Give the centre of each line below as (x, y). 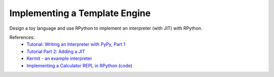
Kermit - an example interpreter (59, 58)
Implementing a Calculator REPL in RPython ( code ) (79, 65)
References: (22, 37)
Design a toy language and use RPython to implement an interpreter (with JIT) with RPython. (106, 28)
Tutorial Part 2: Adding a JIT (56, 51)
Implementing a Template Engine (80, 13)
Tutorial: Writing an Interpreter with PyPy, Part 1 (76, 44)
